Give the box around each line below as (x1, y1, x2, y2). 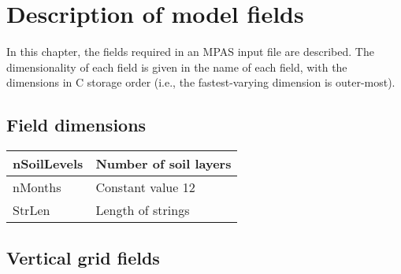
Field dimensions (6, 113, 147, 137)
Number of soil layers (95, 154, 232, 173)
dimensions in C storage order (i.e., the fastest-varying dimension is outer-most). (6, 74, 395, 91)
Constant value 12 (95, 178, 195, 197)
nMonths (13, 178, 61, 197)
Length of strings (95, 201, 190, 220)
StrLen (13, 201, 50, 220)
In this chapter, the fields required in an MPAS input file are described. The (6, 43, 374, 60)
